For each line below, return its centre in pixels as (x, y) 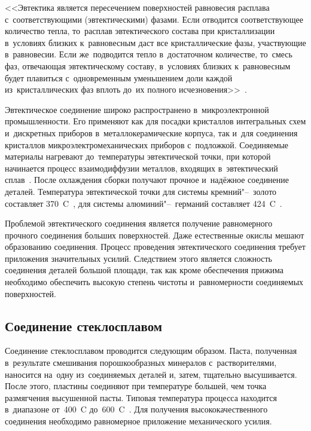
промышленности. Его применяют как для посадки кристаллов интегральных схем (155, 121)
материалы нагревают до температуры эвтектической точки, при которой (138, 156)
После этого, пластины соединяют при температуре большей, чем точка (136, 386)
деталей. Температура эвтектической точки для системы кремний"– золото (141, 191)
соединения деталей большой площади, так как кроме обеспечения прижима (144, 270)
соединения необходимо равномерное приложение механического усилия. (138, 421)
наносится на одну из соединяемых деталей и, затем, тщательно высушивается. (151, 374)
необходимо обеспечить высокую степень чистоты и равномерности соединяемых (154, 282)
